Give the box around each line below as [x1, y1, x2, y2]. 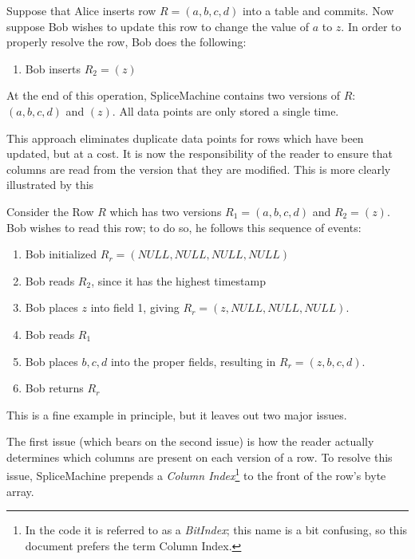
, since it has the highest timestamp [91, 272, 266, 289]
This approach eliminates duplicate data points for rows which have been [6, 129, 364, 146]
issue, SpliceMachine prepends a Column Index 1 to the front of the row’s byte [6, 465, 386, 484]
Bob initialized [25, 246, 97, 262]
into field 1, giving [90, 299, 180, 316]
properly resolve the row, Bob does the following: [6, 33, 247, 50]
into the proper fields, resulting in [110, 352, 276, 369]
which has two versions [109, 203, 222, 219]
